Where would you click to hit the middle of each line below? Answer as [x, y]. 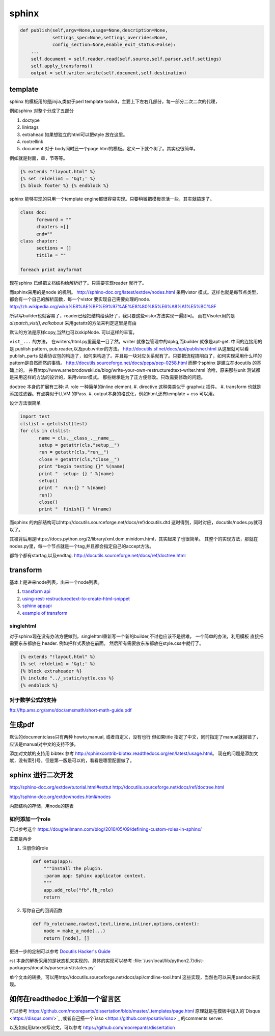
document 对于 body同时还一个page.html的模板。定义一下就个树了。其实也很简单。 [110, 149]
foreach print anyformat [51, 269]
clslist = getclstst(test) [54, 424]
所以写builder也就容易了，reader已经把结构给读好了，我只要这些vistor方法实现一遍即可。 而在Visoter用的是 [122, 316]
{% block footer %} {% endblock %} [64, 186]
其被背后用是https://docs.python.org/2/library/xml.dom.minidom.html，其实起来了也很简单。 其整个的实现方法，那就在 [134, 539]
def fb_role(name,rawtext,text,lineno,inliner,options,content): [116, 924]
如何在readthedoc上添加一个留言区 [65, 999]
